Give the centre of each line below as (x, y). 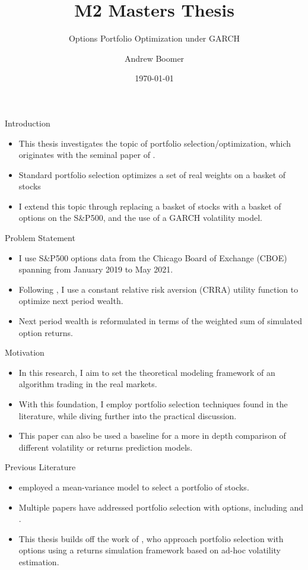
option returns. (46, 332)
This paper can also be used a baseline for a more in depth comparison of (152, 436)
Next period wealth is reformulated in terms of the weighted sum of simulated (161, 321)
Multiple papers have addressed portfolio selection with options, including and (161, 507)
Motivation (25, 352)
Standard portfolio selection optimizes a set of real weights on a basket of (152, 174)
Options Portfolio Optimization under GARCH (154, 38)
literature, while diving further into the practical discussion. (128, 415)
